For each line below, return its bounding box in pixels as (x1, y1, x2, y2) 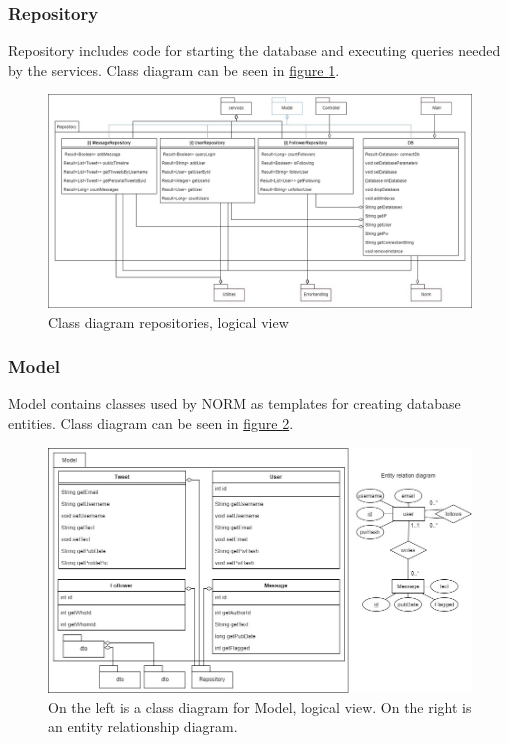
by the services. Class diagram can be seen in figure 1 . (8, 59, 340, 80)
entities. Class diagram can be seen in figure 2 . (8, 413, 294, 434)
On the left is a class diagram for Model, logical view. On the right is (48, 696, 472, 717)
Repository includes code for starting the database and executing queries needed (8, 40, 501, 61)
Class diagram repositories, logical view (48, 311, 289, 332)
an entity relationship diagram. (48, 716, 238, 737)
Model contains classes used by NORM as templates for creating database (8, 393, 461, 414)
